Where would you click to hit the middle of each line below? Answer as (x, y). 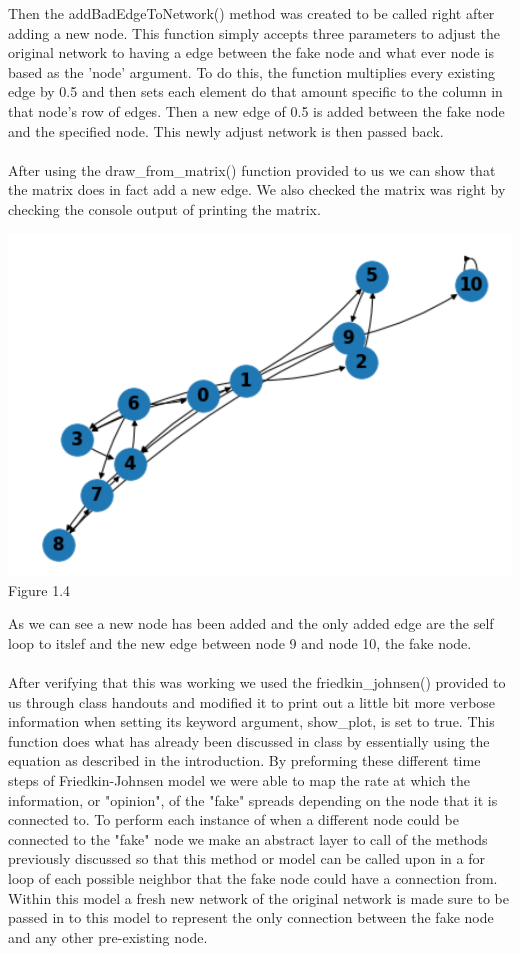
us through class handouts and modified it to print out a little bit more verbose (252, 701)
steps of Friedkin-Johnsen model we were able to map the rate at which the (239, 779)
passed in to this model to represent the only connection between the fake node (251, 917)
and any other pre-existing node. (108, 936)
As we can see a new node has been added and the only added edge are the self (251, 623)
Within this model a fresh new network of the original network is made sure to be (258, 897)
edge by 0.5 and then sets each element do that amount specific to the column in (255, 91)
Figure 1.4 (39, 589)
